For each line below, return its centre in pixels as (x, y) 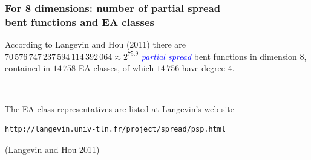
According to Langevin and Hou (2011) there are (95, 44)
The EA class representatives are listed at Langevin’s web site (119, 108)
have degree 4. (208, 68)
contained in (28, 68)
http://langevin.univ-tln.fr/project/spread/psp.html (116, 130)
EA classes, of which (116, 68)
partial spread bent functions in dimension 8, (224, 56)
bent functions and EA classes (80, 21)
